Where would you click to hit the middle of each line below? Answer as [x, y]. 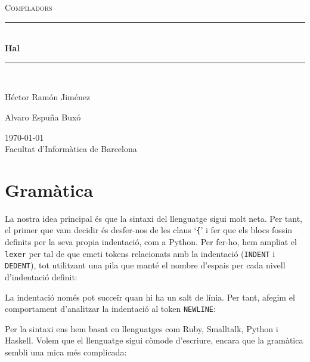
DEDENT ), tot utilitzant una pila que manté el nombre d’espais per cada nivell [145, 265]
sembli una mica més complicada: [66, 352]
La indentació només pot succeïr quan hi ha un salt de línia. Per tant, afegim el [150, 297]
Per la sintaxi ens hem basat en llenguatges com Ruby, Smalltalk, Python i [142, 328]
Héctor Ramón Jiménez [48, 97]
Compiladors [29, 7]
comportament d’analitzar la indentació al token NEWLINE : [110, 309]
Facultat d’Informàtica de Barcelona [71, 149]
